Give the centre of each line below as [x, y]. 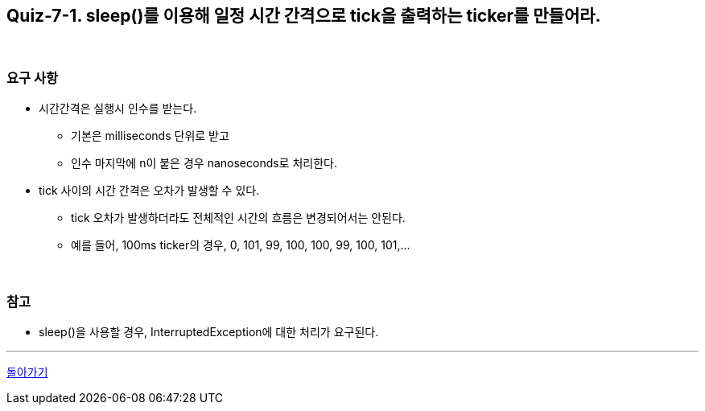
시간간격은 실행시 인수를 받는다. [118, 109]
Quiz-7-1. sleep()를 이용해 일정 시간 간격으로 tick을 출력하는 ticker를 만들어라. [304, 16]
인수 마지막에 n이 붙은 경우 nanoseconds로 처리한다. [204, 163]
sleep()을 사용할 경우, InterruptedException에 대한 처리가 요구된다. [209, 331]
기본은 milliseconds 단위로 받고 [150, 136]
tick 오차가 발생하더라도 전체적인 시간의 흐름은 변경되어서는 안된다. [238, 218]
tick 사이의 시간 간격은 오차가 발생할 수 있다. [149, 191]
